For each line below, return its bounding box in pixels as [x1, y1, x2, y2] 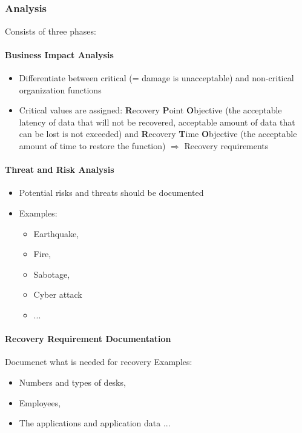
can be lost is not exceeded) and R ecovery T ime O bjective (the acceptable [19, 127, 297, 140]
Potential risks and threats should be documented [19, 186, 204, 199]
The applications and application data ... [19, 417, 171, 429]
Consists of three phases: [5, 24, 96, 37]
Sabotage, [33, 267, 70, 280]
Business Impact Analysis [5, 48, 114, 61]
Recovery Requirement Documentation [5, 332, 171, 345]
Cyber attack [33, 288, 82, 301]
